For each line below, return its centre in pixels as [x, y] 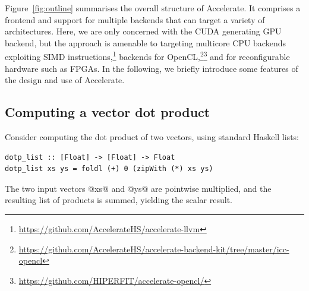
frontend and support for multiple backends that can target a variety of [135, 19]
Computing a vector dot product [108, 112]
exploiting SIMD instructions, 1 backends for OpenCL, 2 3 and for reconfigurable [147, 56]
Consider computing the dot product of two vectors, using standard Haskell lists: [152, 137]
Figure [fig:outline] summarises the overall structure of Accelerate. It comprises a [153, 8]
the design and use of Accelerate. [65, 80]
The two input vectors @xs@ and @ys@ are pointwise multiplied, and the [138, 188]
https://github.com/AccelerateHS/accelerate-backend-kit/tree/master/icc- [154, 249]
